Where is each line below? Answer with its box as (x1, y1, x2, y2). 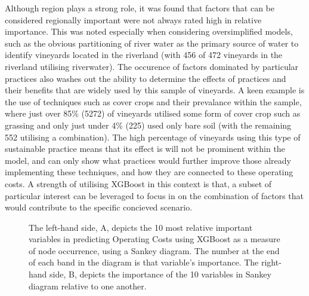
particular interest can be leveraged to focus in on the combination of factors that (5, 189, 304, 202)
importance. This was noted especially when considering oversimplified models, (5, 25, 293, 38)
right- (261, 256, 282, 268)
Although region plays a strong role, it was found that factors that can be (5, 2, 274, 14)
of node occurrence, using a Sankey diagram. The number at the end (29, 244, 280, 257)
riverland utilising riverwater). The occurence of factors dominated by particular (5, 60, 299, 72)
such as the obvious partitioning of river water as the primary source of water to (5, 36, 299, 49)
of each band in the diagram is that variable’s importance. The (29, 256, 259, 268)
